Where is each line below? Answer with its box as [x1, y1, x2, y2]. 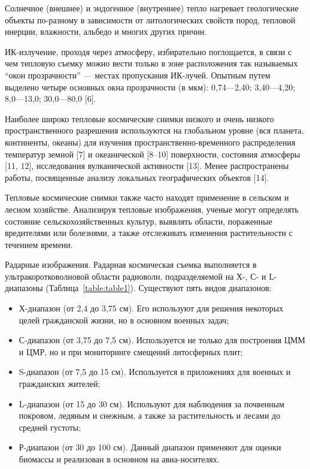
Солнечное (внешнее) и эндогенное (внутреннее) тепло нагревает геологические [5, 2, 299, 14]
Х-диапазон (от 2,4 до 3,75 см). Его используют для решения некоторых [19, 302, 284, 314]
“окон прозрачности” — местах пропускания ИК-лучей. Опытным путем [5, 68, 271, 81]
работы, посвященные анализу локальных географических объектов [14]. [5, 171, 269, 183]
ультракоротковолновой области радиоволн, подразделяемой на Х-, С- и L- [5, 270, 277, 282]
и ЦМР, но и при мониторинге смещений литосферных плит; [19, 345, 243, 358]
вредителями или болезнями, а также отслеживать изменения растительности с [5, 226, 293, 239]
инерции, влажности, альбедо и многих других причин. [5, 25, 207, 38]
